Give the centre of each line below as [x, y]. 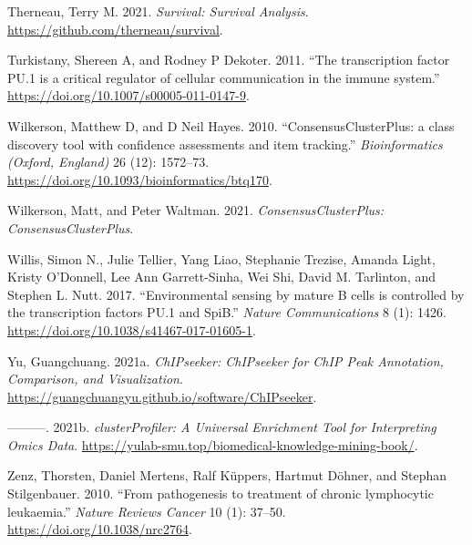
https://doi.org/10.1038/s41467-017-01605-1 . [132, 329]
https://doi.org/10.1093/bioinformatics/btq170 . [140, 179]
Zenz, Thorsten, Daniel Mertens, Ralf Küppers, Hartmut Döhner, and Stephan [227, 475]
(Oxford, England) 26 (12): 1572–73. [108, 162]
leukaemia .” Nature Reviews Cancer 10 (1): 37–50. [147, 511]
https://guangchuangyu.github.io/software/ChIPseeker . [162, 396]
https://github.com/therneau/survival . [115, 29]
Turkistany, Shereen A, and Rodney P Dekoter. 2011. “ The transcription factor [229, 60]
